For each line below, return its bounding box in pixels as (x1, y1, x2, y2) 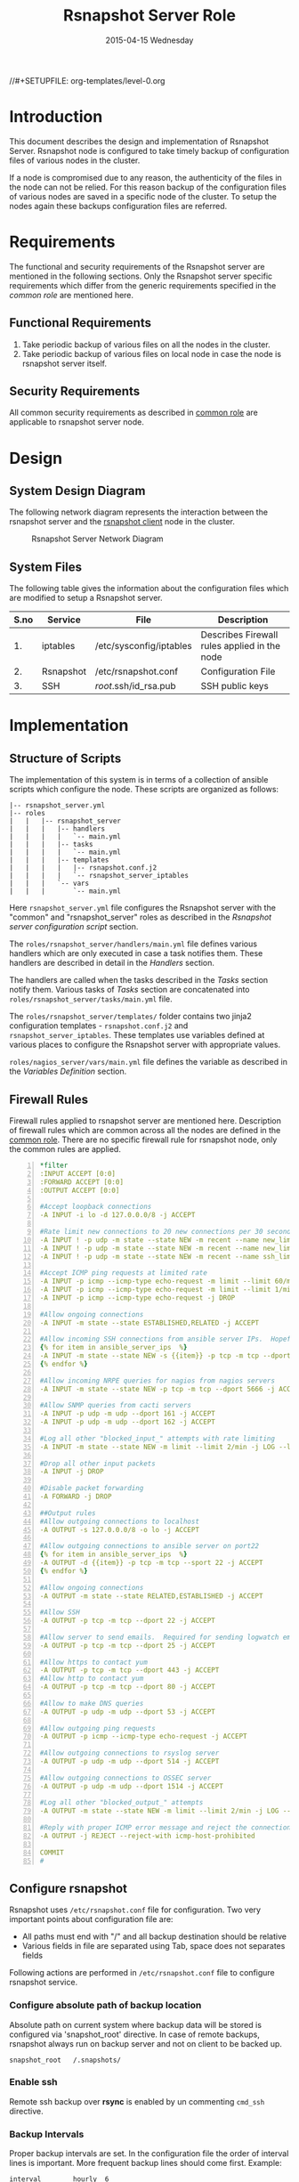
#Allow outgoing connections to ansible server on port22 (39, 1542, 260, 1551)
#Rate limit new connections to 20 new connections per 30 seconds (39, 1228, 295, 1237)
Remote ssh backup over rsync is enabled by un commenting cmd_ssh (9, 2096, 265, 2106)
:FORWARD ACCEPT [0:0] (39, 1177, 125, 1187)
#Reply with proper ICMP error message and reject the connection (39, 1823, 292, 1832)
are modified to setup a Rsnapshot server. (9, 593, 163, 604)
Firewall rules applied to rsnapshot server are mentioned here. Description (9, 1115, 282, 1126)
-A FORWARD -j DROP (39, 1492, 112, 1501)
